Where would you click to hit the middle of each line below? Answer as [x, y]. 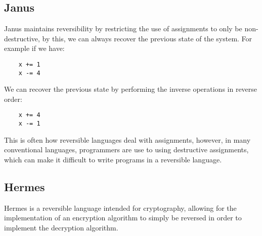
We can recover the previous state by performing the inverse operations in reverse [131, 89]
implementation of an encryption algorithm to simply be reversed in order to [123, 218]
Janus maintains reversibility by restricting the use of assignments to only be [123, 28]
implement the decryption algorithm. [61, 227]
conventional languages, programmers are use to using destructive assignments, [126, 150]
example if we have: [34, 48]
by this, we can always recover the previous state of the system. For [147, 38]
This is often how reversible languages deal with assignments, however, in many [127, 139]
